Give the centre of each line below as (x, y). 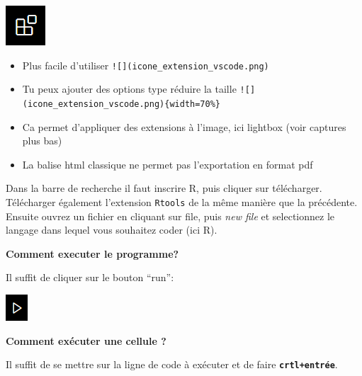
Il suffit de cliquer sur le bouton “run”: (90, 277)
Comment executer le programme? (92, 253)
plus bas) (42, 141)
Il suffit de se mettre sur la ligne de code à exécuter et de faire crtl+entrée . (172, 364)
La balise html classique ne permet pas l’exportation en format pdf (168, 164)
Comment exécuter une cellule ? (86, 340)
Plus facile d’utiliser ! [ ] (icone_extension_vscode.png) (146, 65)
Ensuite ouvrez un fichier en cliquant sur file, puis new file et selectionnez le (170, 216)
